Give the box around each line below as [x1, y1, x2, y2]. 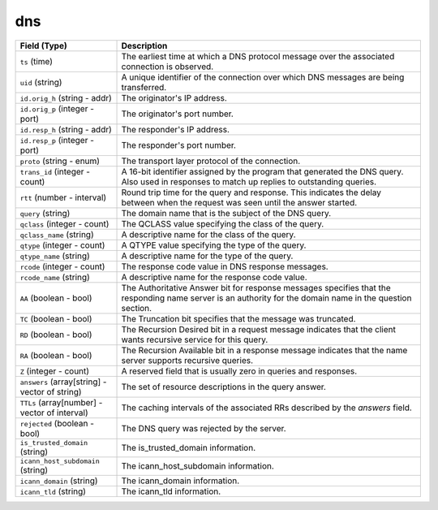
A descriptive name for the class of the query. [121, 228, 296, 240]
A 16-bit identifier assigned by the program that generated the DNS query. [121, 166, 404, 177]
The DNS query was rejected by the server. [121, 422, 287, 434]
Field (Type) [19, 40, 68, 51]
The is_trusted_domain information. [121, 443, 256, 454]
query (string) [19, 207, 71, 218]
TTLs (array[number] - [19, 396, 103, 408]
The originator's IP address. [121, 92, 227, 103]
